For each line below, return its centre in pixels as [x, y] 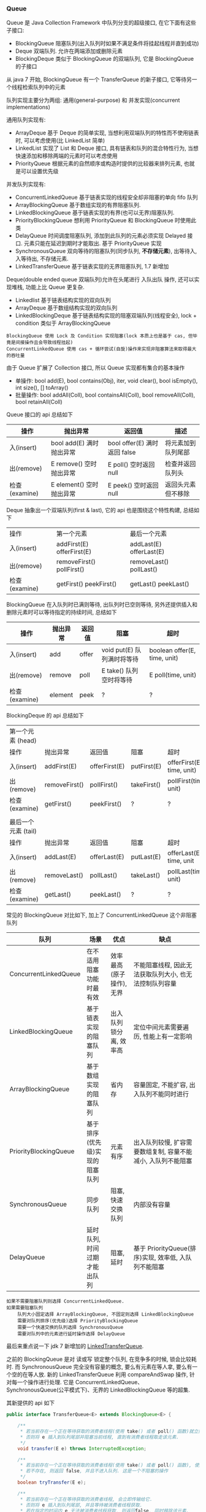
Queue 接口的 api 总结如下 [40, 415]
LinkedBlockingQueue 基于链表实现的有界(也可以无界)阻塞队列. [95, 212]
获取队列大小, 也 [163, 975]
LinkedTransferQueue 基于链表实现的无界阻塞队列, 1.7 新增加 [92, 267]
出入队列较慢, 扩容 [160, 1142]
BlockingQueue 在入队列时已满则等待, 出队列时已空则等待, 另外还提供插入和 [102, 605]
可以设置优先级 [40, 171]
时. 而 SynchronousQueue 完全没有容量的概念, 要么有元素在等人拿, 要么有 [99, 1367]
